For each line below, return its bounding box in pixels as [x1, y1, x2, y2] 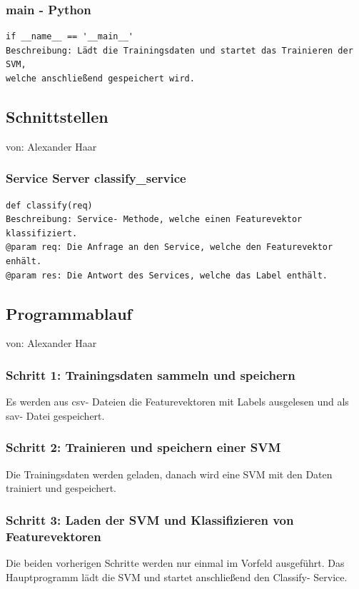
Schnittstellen [6, 105, 108, 127]
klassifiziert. [6, 228, 78, 238]
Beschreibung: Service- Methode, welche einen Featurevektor [6, 214, 303, 225]
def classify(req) [6, 200, 93, 211]
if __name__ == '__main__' [6, 31, 133, 42]
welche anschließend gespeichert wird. [6, 74, 195, 84]
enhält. [6, 256, 42, 266]
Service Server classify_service [6, 169, 186, 187]
